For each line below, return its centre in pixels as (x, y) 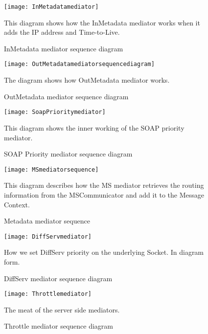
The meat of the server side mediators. (62, 309)
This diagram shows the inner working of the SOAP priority (94, 127)
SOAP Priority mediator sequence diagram (68, 154)
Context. (17, 204)
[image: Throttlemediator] (48, 294)
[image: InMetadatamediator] (51, 7)
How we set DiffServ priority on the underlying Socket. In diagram (104, 252)
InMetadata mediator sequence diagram (64, 48)
